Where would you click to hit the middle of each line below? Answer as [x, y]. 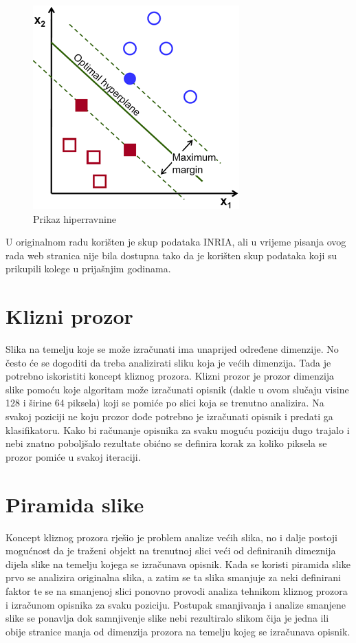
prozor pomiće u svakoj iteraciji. [73, 456]
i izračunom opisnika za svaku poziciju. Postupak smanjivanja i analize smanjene [176, 604]
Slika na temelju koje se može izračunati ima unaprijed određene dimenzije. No [172, 349]
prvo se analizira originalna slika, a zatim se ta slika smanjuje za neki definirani [173, 577]
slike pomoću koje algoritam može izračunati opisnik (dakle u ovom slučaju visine [177, 389]
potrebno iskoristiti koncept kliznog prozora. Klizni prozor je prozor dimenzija [170, 376]
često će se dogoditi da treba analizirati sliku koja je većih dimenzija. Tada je [168, 362]
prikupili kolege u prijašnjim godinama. [88, 269]
